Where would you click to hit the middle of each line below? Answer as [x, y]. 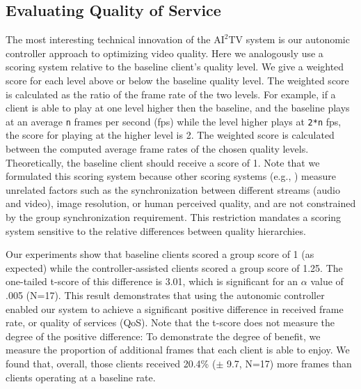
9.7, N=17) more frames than [289, 363]
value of [327, 281]
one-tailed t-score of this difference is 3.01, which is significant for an [152, 281]
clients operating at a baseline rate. [81, 377]
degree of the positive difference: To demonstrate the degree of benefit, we [163, 336]
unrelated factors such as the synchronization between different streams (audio [173, 189]
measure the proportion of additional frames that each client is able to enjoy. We [178, 350]
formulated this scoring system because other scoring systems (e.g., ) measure [171, 176]
